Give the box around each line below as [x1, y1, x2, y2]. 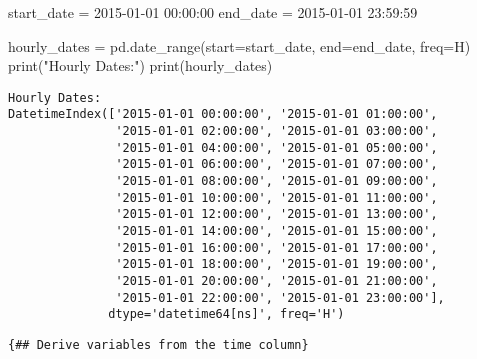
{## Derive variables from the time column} [8, 337, 309, 352]
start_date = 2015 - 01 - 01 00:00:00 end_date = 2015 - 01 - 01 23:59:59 [8, 2, 418, 22]
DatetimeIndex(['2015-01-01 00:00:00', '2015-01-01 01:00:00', [8, 107, 438, 122]
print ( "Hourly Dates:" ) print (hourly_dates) [8, 55, 273, 76]
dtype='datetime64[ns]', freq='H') [108, 307, 345, 322]
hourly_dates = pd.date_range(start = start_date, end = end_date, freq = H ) [8, 35, 471, 56]
